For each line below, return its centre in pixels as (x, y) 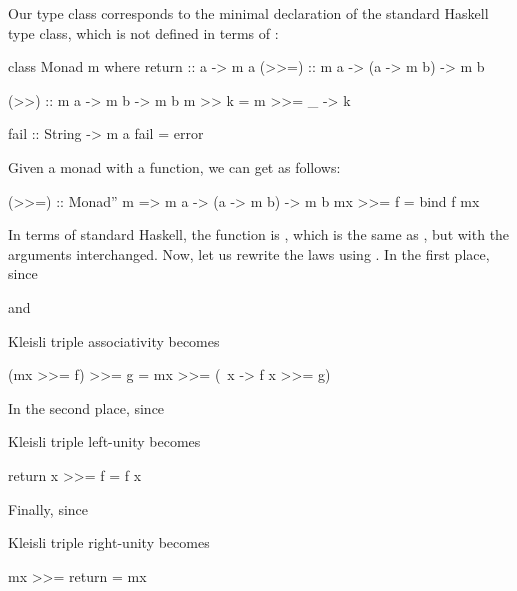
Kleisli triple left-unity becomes (104, 441)
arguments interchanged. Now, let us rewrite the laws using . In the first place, (249, 253)
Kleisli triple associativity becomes (114, 340)
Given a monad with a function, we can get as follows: (174, 166)
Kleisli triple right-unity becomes (109, 542)
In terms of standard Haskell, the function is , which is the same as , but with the (259, 234)
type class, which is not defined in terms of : (143, 32)
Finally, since (48, 508)
